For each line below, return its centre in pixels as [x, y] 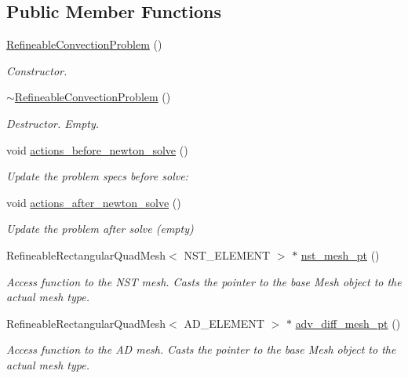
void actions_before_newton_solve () [97, 149]
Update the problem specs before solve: [97, 176]
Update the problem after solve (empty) [100, 229]
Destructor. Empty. [53, 123]
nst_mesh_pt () [340, 254]
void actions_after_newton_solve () [94, 202]
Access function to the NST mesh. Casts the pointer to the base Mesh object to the [204, 281]
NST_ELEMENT [227, 254]
